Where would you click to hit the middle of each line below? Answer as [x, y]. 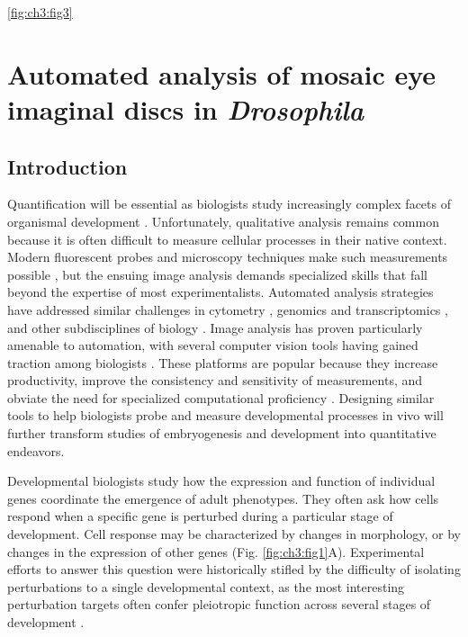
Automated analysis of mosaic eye [222, 73]
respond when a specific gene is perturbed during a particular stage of [200, 516]
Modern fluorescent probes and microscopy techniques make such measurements [228, 257]
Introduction [67, 166]
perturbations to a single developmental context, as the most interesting [206, 586]
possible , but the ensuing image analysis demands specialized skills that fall [217, 274]
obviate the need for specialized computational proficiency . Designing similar [221, 397]
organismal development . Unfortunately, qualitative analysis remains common [223, 221]
